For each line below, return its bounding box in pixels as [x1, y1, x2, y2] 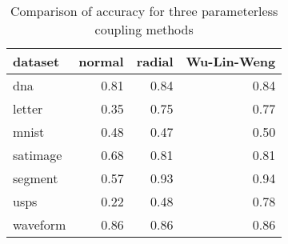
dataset [13, 52, 60, 70]
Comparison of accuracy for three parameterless [10, 2, 278, 20]
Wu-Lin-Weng [186, 52, 276, 70]
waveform [13, 215, 66, 234]
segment [13, 169, 58, 187]
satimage [13, 146, 62, 164]
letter [13, 99, 43, 118]
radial [136, 52, 174, 70]
